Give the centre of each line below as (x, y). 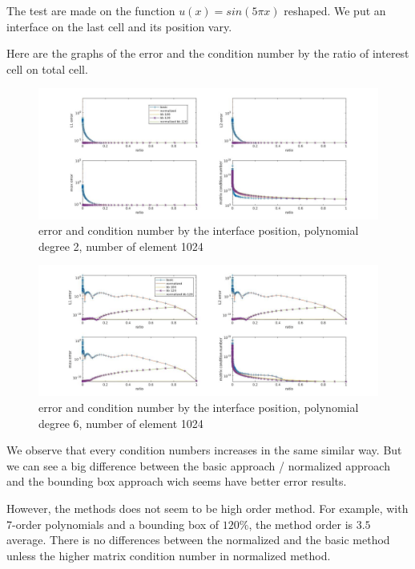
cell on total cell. (47, 69)
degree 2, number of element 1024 (121, 246)
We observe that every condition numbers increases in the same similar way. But (204, 450)
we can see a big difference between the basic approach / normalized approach (198, 465)
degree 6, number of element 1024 (121, 423)
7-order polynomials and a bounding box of (113, 524)
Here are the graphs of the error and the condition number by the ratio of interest (208, 53)
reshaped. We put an (335, 10)
